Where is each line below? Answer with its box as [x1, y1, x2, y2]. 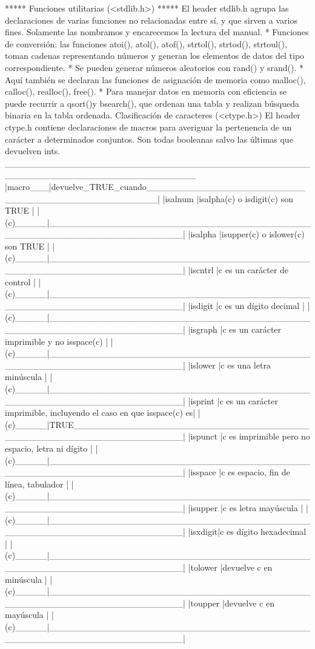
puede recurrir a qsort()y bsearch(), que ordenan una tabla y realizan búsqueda [5, 97, 299, 109]
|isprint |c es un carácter [188, 394, 278, 407]
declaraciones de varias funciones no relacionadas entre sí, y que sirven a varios [5, 13, 297, 26]
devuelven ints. [5, 144, 61, 157]
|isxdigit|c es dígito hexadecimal [188, 525, 307, 538]
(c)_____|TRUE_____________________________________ [5, 418, 310, 430]
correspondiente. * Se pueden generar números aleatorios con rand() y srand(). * [5, 61, 303, 73]
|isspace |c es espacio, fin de [188, 466, 290, 478]
